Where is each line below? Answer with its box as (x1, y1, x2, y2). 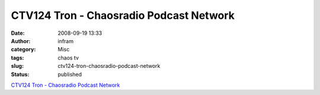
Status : (11, 71, 30, 78)
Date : (11, 30, 25, 37)
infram (57, 37, 74, 44)
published (57, 71, 82, 78)
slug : (11, 63, 24, 70)
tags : (11, 54, 24, 61)
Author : (11, 37, 31, 44)
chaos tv (57, 54, 79, 61)
